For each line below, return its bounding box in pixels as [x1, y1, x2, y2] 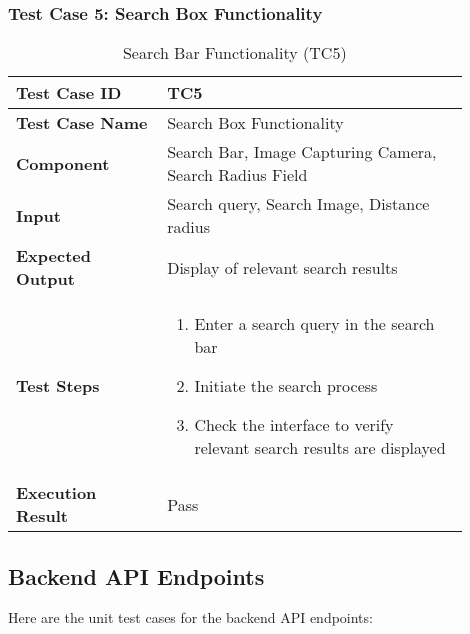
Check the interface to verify [194, 413, 394, 437]
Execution [16, 481, 97, 505]
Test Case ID [16, 81, 122, 105]
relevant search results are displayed [194, 436, 446, 460]
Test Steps [16, 374, 100, 398]
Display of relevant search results [167, 255, 398, 279]
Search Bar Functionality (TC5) [122, 41, 347, 65]
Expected [16, 244, 91, 268]
